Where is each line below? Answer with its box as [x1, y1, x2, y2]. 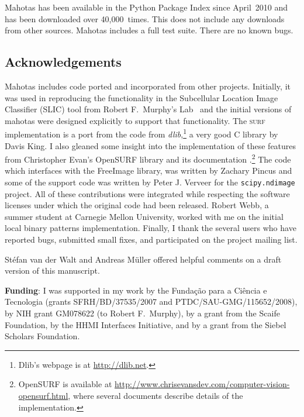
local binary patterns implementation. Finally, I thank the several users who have [5, 222, 296, 234]
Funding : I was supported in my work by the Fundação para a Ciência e [5, 284, 267, 296]
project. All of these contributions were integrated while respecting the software [5, 187, 290, 199]
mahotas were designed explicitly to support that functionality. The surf [5, 114, 265, 126]
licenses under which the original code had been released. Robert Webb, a [5, 199, 269, 211]
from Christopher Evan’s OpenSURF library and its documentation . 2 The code [5, 151, 291, 165]
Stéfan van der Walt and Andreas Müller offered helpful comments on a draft [5, 253, 282, 265]
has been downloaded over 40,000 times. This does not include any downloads [5, 12, 285, 25]
